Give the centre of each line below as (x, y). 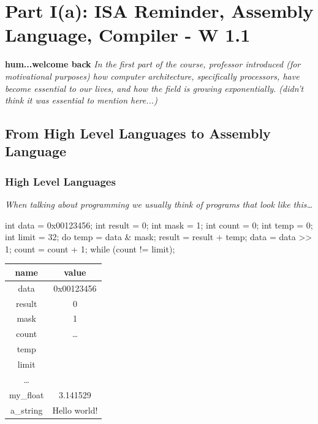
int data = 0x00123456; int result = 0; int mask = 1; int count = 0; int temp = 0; (159, 225)
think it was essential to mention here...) (81, 100)
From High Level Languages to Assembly (138, 133)
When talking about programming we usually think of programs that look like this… (159, 204)
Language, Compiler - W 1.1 (128, 35)
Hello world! (75, 410)
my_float (27, 394)
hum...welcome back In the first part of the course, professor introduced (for (153, 64)
